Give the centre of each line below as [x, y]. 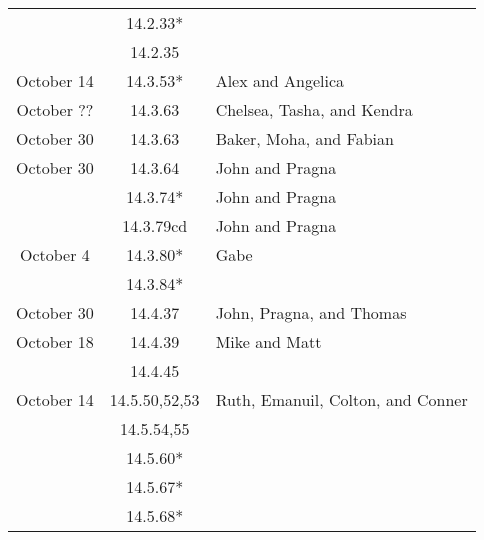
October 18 [55, 341]
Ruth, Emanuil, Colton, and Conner [341, 399]
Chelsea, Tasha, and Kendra [314, 109]
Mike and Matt [268, 341]
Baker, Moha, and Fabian [304, 138]
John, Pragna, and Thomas [311, 312]
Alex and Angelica [280, 80]
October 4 [55, 254]
